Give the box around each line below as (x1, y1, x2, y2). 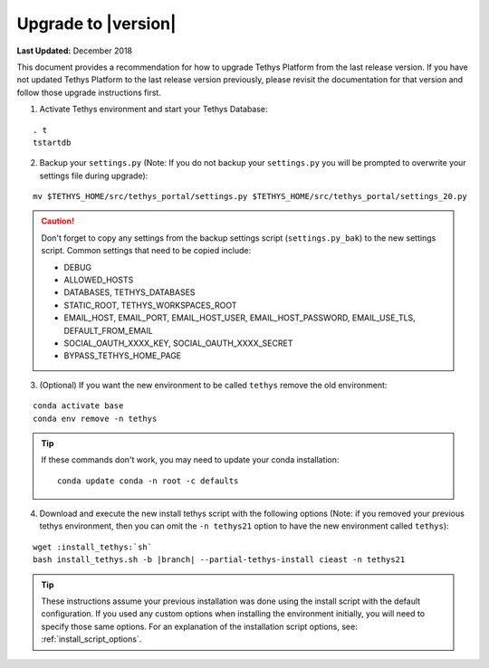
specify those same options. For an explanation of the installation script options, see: (41, 621, 358, 632)
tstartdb (33, 137, 72, 148)
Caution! (41, 215, 75, 226)
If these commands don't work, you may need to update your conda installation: (41, 454, 340, 465)
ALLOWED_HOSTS (63, 274, 134, 285)
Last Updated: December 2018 (16, 45, 133, 56)
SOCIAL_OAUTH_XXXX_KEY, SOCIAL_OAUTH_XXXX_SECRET (63, 338, 293, 348)
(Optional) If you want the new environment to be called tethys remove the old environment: (39, 379, 388, 390)
